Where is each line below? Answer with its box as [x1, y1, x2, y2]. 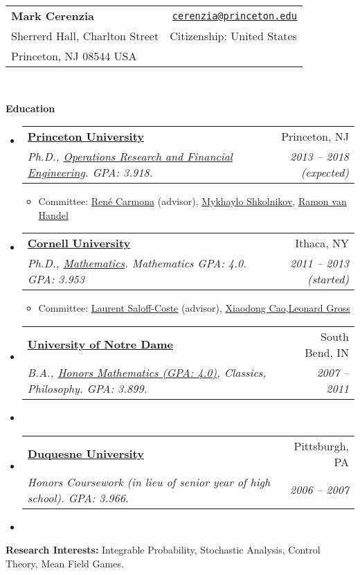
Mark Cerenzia [11, 8, 95, 24]
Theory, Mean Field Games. [6, 556, 124, 570]
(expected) [300, 164, 349, 181]
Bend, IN [305, 344, 349, 360]
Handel [38, 207, 69, 222]
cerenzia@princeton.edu [172, 10, 297, 21]
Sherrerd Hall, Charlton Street [11, 28, 159, 44]
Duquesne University [27, 445, 144, 462]
